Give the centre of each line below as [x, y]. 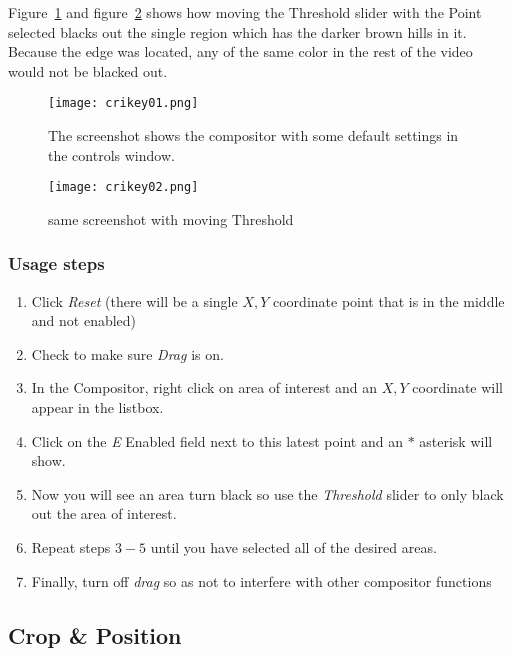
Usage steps [56, 263]
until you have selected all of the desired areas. [293, 547]
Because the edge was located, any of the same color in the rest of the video [240, 51]
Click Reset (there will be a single [134, 300]
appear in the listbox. [97, 407]
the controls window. [111, 154]
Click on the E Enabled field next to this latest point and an [217, 440]
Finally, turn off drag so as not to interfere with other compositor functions [261, 580]
